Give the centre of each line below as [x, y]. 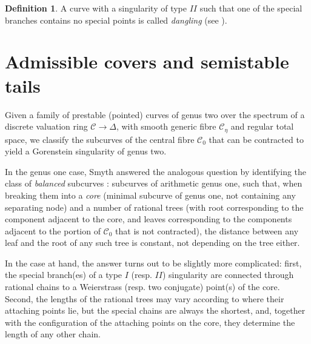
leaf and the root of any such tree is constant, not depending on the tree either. [152, 243]
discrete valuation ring [46, 126]
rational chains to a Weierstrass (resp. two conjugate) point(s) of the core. [142, 287]
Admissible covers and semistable [147, 61]
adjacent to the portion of [53, 230]
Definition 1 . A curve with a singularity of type [96, 8]
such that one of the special [251, 8]
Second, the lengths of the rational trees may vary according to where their [145, 298]
